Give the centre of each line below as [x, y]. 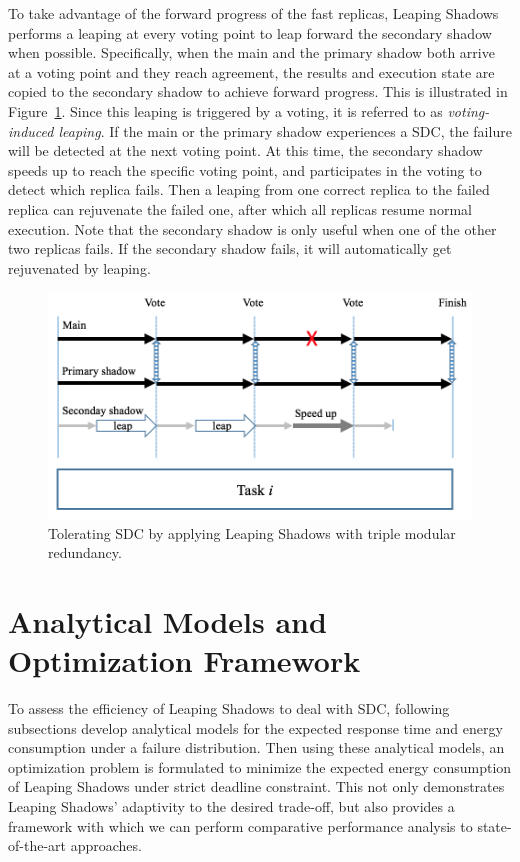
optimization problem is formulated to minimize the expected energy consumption [260, 766]
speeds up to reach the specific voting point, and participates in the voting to [245, 169]
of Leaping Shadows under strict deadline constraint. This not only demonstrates [256, 786]
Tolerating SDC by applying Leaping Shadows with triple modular [252, 532]
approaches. [106, 845]
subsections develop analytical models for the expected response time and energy [255, 727]
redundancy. [85, 552]
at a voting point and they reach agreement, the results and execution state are [251, 71]
